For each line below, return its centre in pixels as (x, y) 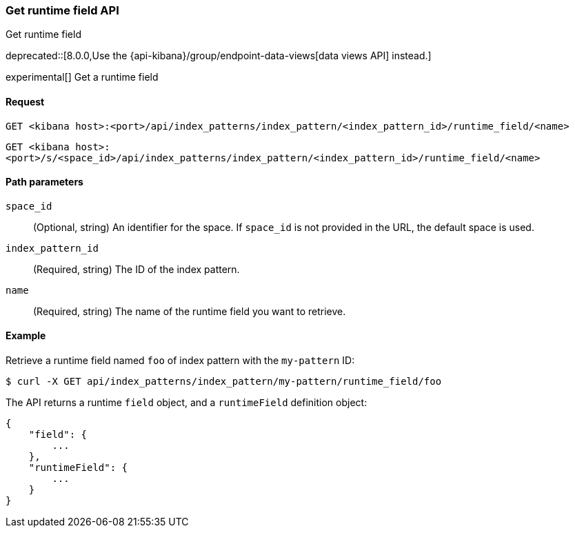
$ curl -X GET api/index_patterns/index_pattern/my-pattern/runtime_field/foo (224, 382)
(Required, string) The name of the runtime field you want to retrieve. (190, 311)
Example (26, 336)
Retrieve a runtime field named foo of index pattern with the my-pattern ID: (180, 361)
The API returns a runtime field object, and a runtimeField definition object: (186, 403)
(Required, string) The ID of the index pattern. (137, 269)
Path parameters (44, 182)
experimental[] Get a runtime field (82, 77)
